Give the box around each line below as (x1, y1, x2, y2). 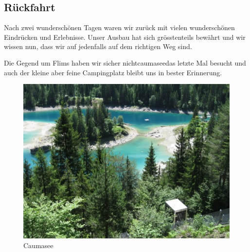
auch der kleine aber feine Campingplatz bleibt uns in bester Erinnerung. (4, 67, 222, 77)
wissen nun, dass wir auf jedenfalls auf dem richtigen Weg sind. (4, 41, 192, 51)
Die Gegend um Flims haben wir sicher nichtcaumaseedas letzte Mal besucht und (4, 57, 246, 67)
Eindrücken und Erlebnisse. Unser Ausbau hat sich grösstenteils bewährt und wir (4, 32, 246, 42)
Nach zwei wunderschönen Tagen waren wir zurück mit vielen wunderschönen (4, 22, 235, 33)
